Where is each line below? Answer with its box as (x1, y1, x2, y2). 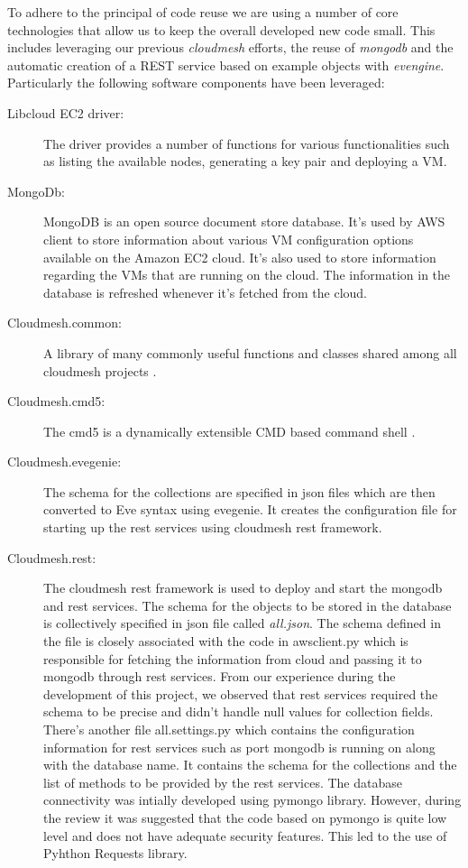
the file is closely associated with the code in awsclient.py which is (43, 632, 408, 651)
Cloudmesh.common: (7, 313, 122, 332)
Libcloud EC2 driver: (7, 103, 124, 122)
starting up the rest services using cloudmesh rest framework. (43, 518, 382, 537)
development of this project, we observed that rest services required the (43, 684, 438, 703)
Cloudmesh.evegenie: (7, 452, 122, 471)
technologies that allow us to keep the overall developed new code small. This (7, 20, 436, 39)
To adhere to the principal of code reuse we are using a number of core (7, 3, 399, 21)
